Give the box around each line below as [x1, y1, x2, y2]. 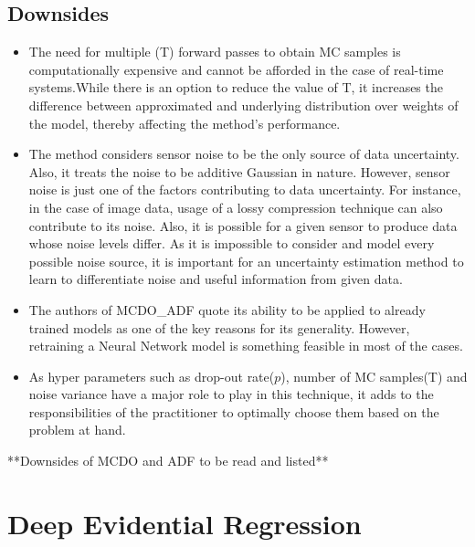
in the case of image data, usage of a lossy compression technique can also [28, 197, 443, 216]
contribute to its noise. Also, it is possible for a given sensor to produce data [28, 216, 458, 235]
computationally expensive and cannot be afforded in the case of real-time [28, 59, 444, 79]
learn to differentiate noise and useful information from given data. [28, 269, 403, 289]
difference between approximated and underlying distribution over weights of [28, 95, 459, 114]
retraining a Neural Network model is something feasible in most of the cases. [28, 336, 463, 355]
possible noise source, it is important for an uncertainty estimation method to [28, 251, 464, 270]
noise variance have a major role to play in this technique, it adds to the [28, 384, 434, 404]
